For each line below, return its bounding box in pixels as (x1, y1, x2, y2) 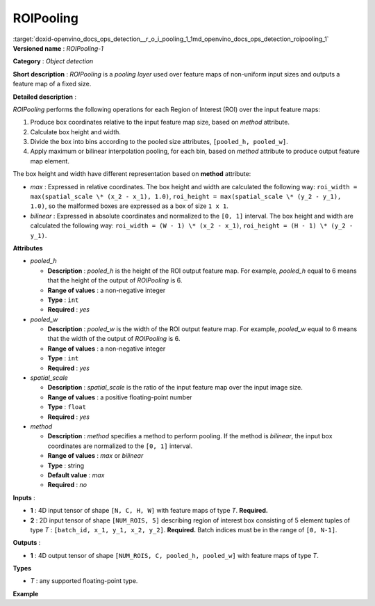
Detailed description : (12, 93, 76, 101)
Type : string (47, 461, 85, 470)
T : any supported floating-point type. (30, 577, 138, 585)
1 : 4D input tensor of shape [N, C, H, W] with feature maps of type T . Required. (30, 507, 269, 515)
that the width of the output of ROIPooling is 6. (47, 335, 181, 343)
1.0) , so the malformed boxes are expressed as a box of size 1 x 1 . (30, 202, 229, 210)
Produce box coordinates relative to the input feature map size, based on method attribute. (30, 118, 290, 127)
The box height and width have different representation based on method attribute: (12, 170, 251, 178)
